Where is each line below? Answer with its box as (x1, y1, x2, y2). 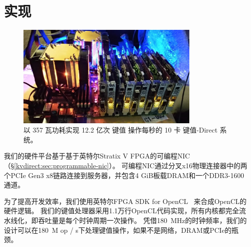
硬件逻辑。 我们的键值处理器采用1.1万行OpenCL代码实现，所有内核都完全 (4, 205, 239, 216)
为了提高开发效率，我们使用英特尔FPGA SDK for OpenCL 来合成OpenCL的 (4, 196, 247, 206)
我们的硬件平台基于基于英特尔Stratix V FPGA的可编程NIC (4, 151, 190, 161)
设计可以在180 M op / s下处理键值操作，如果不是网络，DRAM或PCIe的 (4, 225, 232, 235)
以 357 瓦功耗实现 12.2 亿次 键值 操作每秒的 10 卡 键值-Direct (23, 125, 218, 135)
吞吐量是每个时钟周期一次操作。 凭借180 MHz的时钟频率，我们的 (38, 215, 247, 225)
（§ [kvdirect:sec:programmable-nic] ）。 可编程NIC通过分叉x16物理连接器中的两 (4, 160, 248, 170)
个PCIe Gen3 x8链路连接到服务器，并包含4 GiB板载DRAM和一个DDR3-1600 (4, 170, 244, 180)
